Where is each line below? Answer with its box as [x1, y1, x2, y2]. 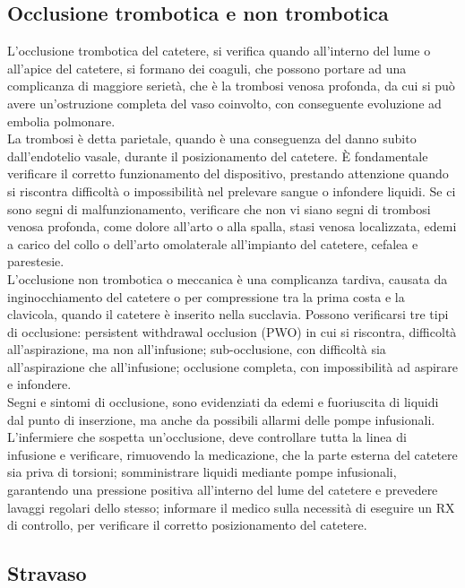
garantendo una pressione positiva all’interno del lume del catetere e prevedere [7, 480, 438, 499]
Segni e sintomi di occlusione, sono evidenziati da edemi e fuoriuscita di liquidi [7, 393, 439, 411]
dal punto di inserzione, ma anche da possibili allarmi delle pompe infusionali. [7, 410, 435, 428]
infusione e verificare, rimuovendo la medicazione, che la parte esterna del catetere [7, 445, 458, 463]
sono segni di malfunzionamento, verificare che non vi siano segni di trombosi [7, 199, 431, 218]
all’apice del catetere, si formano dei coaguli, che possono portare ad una [7, 58, 407, 77]
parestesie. [7, 252, 65, 271]
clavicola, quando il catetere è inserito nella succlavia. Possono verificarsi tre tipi [7, 305, 449, 324]
